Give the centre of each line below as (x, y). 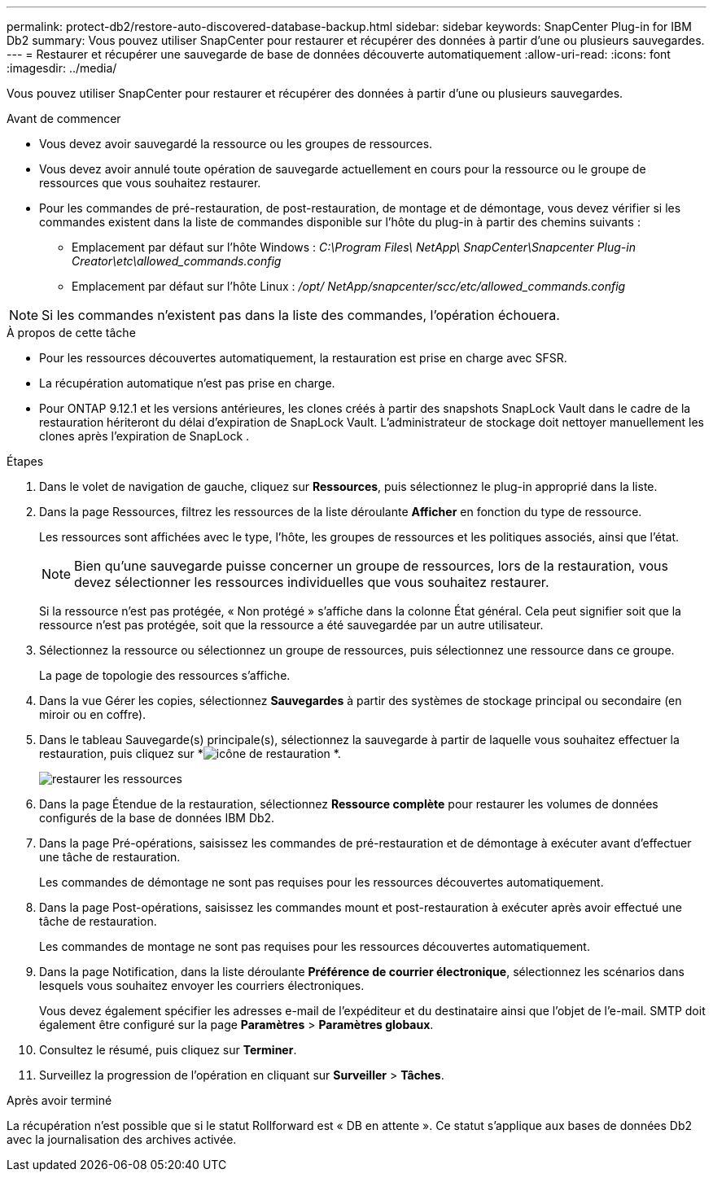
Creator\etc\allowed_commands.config (177, 261)
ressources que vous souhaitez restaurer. (150, 183)
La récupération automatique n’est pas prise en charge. (187, 383)
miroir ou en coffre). (93, 714)
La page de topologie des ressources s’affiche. (165, 675)
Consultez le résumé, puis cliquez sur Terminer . (168, 1050)
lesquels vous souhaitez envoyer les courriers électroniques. (202, 985)
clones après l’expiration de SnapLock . (144, 436)
